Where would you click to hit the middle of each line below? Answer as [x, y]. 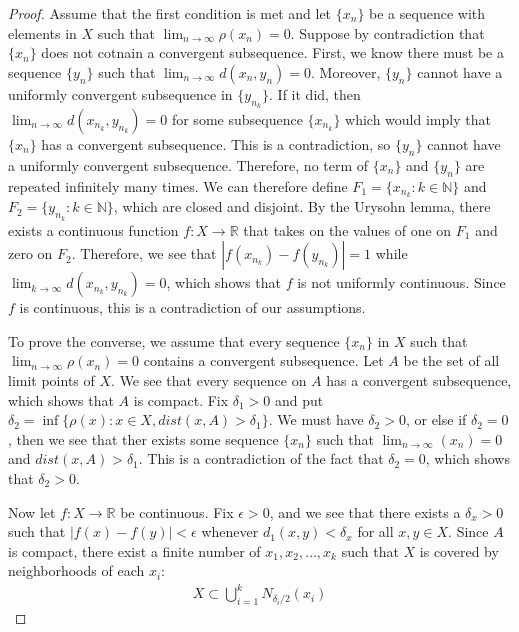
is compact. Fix [181, 399]
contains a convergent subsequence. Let [263, 360]
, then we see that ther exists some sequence [143, 438]
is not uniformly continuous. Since [401, 282]
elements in [42, 32]
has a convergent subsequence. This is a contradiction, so [216, 143]
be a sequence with [427, 13]
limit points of [51, 380]
